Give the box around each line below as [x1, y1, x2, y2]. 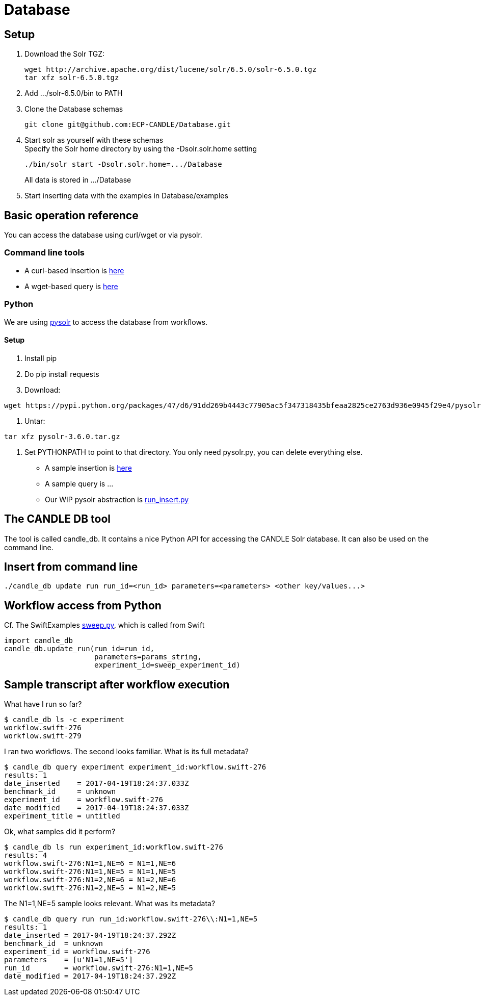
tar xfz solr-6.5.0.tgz [24, 73, 119, 82]
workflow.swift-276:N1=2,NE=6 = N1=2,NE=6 [4, 876, 176, 884]
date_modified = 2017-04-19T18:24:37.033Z [4, 804, 189, 812]
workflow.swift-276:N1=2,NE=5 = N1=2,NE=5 [4, 884, 176, 892]
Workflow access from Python [4, 599, 162, 612]
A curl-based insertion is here [24, 266, 124, 275]
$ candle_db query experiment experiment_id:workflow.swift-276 [4, 763, 266, 772]
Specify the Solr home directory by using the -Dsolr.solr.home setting [24, 144, 257, 153]
